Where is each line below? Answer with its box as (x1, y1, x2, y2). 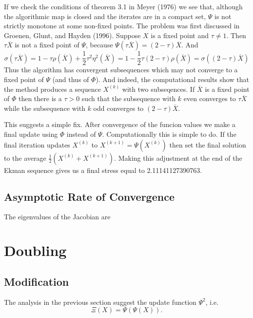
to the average (4, 152, 46, 163)
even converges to (183, 93, 236, 104)
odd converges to (93, 103, 144, 113)
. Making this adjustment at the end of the (114, 152, 242, 163)
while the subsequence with (4, 103, 85, 113)
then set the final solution (169, 139, 246, 149)
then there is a (18, 93, 62, 104)
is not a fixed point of (15, 40, 79, 50)
